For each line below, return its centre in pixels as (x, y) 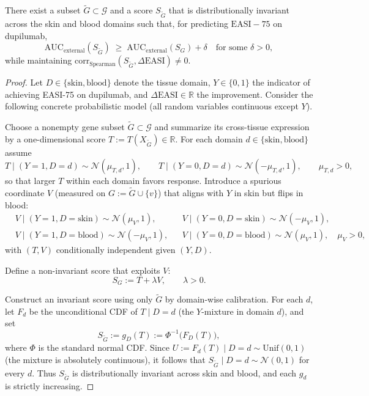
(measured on (80, 193)
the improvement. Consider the (255, 94)
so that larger (30, 181)
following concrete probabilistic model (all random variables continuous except (152, 106)
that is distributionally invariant (229, 10)
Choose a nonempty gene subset (65, 127)
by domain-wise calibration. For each (234, 299)
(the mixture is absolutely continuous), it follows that (105, 359)
